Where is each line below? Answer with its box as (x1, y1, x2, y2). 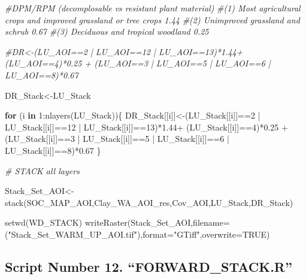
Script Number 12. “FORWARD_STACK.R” (5, 257, 292, 275)
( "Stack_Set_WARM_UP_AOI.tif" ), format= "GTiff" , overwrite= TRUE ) (5, 228, 270, 240)
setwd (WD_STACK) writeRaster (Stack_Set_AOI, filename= (5, 216, 230, 229)
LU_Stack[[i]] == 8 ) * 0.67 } (5, 144, 101, 156)
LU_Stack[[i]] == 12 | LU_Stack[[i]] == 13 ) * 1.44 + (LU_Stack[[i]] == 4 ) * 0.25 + (5, 120, 288, 133)
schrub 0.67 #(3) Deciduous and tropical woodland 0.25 (5, 25, 209, 38)
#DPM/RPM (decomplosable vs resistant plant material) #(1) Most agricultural (5, 2, 301, 14)
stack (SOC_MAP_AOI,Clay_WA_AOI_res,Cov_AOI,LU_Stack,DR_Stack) (5, 196, 293, 208)
